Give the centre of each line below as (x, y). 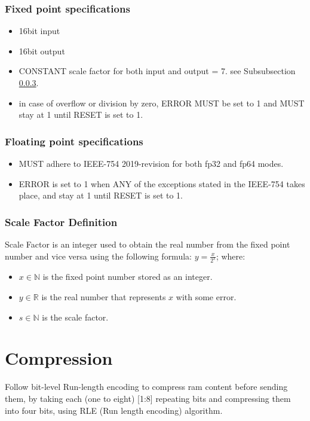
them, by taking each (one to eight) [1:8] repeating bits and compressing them (148, 398)
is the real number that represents (104, 297)
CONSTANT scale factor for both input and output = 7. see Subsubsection (157, 71)
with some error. (206, 297)
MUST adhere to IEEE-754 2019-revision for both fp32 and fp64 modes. (151, 163)
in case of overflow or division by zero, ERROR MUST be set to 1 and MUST (162, 103)
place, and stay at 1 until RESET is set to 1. (101, 195)
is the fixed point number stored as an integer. (128, 277)
